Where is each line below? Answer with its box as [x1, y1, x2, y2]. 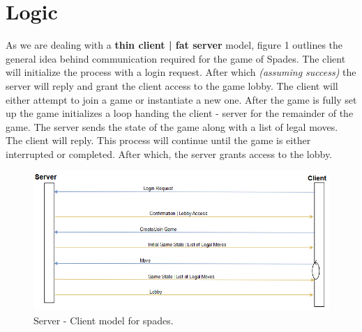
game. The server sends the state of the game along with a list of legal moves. [6, 119, 338, 134]
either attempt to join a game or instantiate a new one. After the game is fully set [6, 92, 357, 106]
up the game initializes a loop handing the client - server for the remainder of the [6, 106, 354, 120]
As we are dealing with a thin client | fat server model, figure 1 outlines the [6, 38, 343, 52]
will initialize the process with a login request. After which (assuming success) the [6, 65, 356, 79]
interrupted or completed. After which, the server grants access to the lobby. [6, 146, 333, 161]
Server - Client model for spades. [33, 313, 174, 327]
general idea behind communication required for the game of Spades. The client [6, 51, 346, 65]
